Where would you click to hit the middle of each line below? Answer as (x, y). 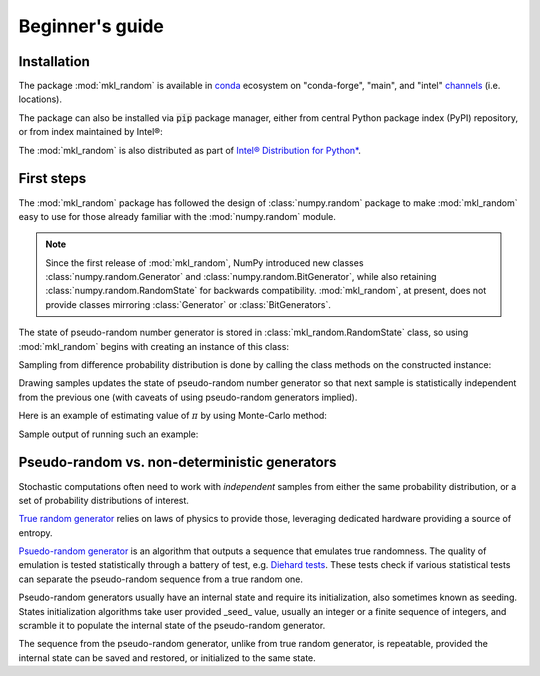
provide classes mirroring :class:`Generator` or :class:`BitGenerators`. (188, 304)
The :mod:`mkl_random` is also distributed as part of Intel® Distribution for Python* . (190, 150)
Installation (54, 61)
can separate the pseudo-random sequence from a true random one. (161, 579)
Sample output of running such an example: (108, 434)
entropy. (36, 532)
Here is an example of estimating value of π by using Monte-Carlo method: (172, 416)
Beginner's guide (91, 26)
